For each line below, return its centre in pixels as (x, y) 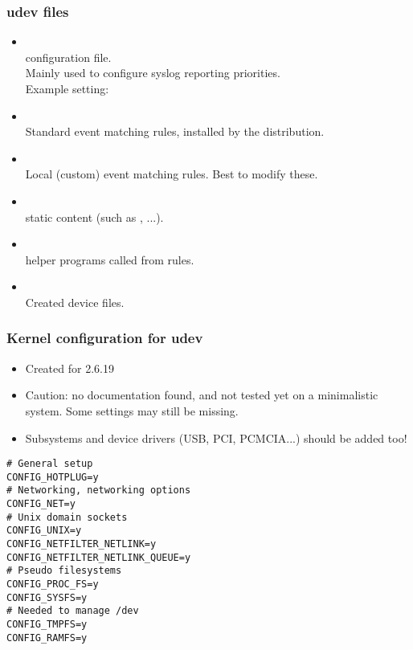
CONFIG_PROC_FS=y (53, 585)
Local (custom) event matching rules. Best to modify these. (172, 174)
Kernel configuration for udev (105, 338)
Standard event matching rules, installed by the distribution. (175, 131)
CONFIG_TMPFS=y (47, 624)
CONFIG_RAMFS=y (47, 638)
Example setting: (67, 88)
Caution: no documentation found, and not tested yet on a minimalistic (202, 395)
